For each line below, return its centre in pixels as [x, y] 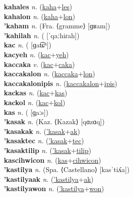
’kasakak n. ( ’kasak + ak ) [42, 131]
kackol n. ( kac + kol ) [35, 102]
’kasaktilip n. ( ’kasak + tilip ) [48, 150]
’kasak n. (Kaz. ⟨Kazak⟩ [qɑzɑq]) [55, 121]
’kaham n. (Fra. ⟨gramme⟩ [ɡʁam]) [57, 26]
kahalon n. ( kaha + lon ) [40, 16]
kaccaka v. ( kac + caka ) [39, 64]
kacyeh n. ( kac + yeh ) [36, 54]
